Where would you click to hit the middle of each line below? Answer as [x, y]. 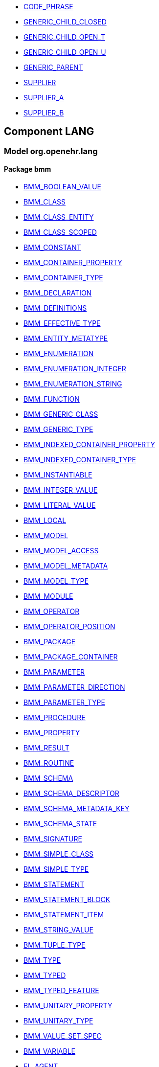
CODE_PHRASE [48, 7]
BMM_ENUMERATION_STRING [73, 384]
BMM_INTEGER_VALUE [61, 490]
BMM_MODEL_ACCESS [61, 551]
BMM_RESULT [46, 748]
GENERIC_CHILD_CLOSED [65, 22]
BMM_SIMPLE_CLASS [59, 854]
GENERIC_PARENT [53, 67]
